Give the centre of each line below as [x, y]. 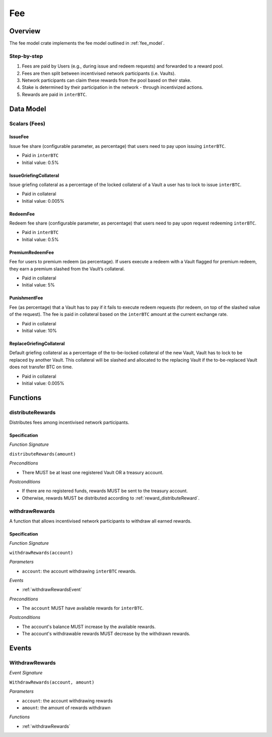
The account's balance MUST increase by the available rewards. [89, 627]
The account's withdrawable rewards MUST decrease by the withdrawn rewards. [106, 634]
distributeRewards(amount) [43, 454]
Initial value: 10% [40, 330]
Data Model [28, 109]
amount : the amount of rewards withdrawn [66, 707]
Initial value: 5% [39, 285]
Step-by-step [26, 56]
